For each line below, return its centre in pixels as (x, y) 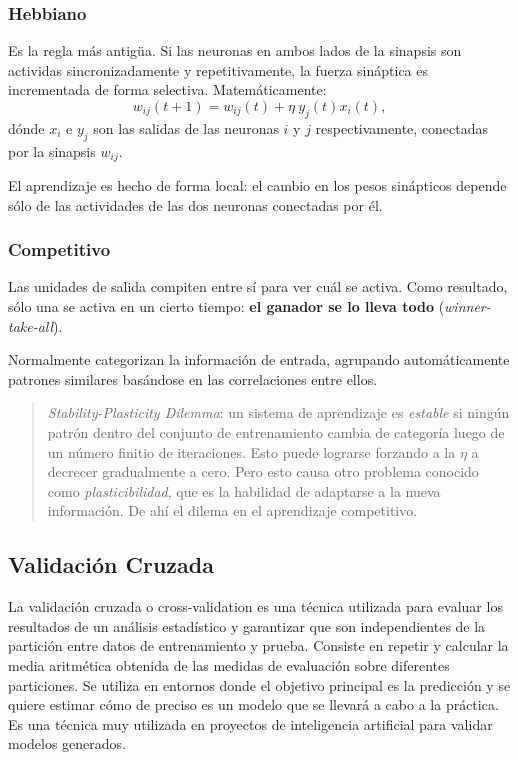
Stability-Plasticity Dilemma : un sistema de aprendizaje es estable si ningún (278, 412)
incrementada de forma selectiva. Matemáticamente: (167, 89)
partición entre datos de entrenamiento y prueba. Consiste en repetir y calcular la (258, 645)
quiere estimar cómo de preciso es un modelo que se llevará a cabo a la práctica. (253, 704)
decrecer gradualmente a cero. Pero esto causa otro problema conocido (263, 471)
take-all (31, 325)
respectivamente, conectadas (402, 127)
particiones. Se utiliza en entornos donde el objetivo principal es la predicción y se (259, 684)
